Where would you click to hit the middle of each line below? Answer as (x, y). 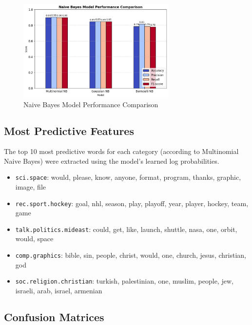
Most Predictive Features (69, 131)
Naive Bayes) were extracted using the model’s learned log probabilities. (112, 161)
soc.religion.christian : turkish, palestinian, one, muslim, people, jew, (124, 281)
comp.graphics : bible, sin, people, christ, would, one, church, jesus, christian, (131, 255)
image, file (31, 186)
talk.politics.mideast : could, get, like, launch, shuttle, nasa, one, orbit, (126, 229)
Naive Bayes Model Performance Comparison (91, 105)
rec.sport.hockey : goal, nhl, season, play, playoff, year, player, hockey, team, (132, 203)
